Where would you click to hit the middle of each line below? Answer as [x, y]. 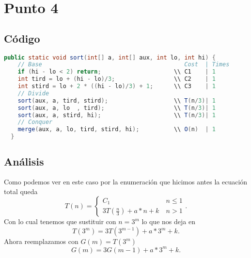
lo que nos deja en [168, 221]
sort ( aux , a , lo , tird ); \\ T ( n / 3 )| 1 [117, 108]
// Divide [33, 93]
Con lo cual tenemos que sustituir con [60, 221]
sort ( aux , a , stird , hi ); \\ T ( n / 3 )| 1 [117, 115]
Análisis [24, 161]
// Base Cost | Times [124, 65]
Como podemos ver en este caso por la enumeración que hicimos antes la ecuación [126, 182]
